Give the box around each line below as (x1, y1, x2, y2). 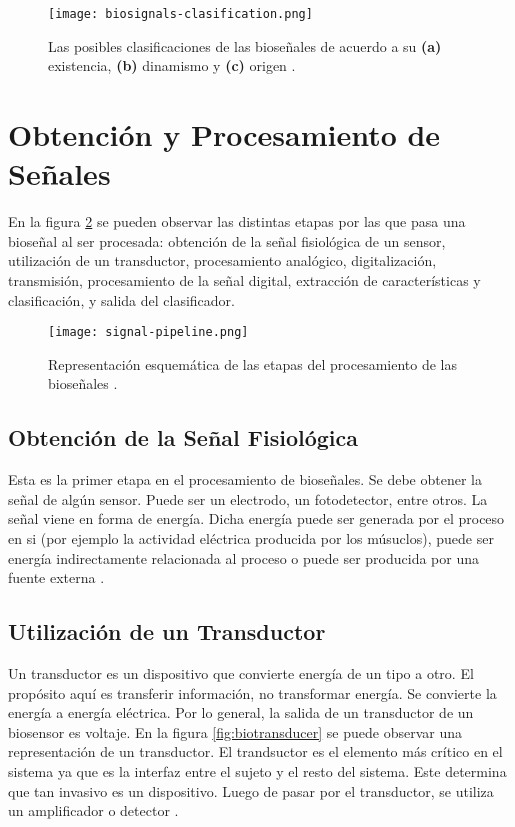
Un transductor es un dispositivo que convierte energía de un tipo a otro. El (8, 662, 474, 683)
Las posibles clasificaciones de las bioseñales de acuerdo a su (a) (48, 35, 442, 56)
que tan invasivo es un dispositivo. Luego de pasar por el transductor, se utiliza (8, 780, 494, 801)
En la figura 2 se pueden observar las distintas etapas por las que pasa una (8, 211, 466, 232)
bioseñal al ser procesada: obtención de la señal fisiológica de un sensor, (8, 230, 446, 251)
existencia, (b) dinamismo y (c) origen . (48, 55, 296, 76)
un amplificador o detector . (8, 800, 179, 821)
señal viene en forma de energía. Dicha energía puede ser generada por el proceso (8, 508, 505, 529)
